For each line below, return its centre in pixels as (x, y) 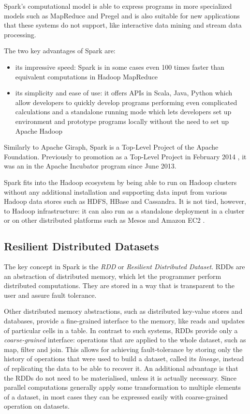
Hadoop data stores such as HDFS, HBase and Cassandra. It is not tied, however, (125, 201)
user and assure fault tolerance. (50, 295)
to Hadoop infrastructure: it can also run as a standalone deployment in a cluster (124, 210)
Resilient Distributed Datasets (81, 246)
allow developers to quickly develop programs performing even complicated (126, 102)
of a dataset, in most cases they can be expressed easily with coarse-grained (116, 396)
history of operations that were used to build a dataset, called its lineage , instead (124, 359)
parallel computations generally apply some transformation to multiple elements (123, 387)
